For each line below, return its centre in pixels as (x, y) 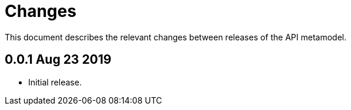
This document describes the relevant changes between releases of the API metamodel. (176, 37)
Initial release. (55, 82)
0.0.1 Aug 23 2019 (58, 60)
